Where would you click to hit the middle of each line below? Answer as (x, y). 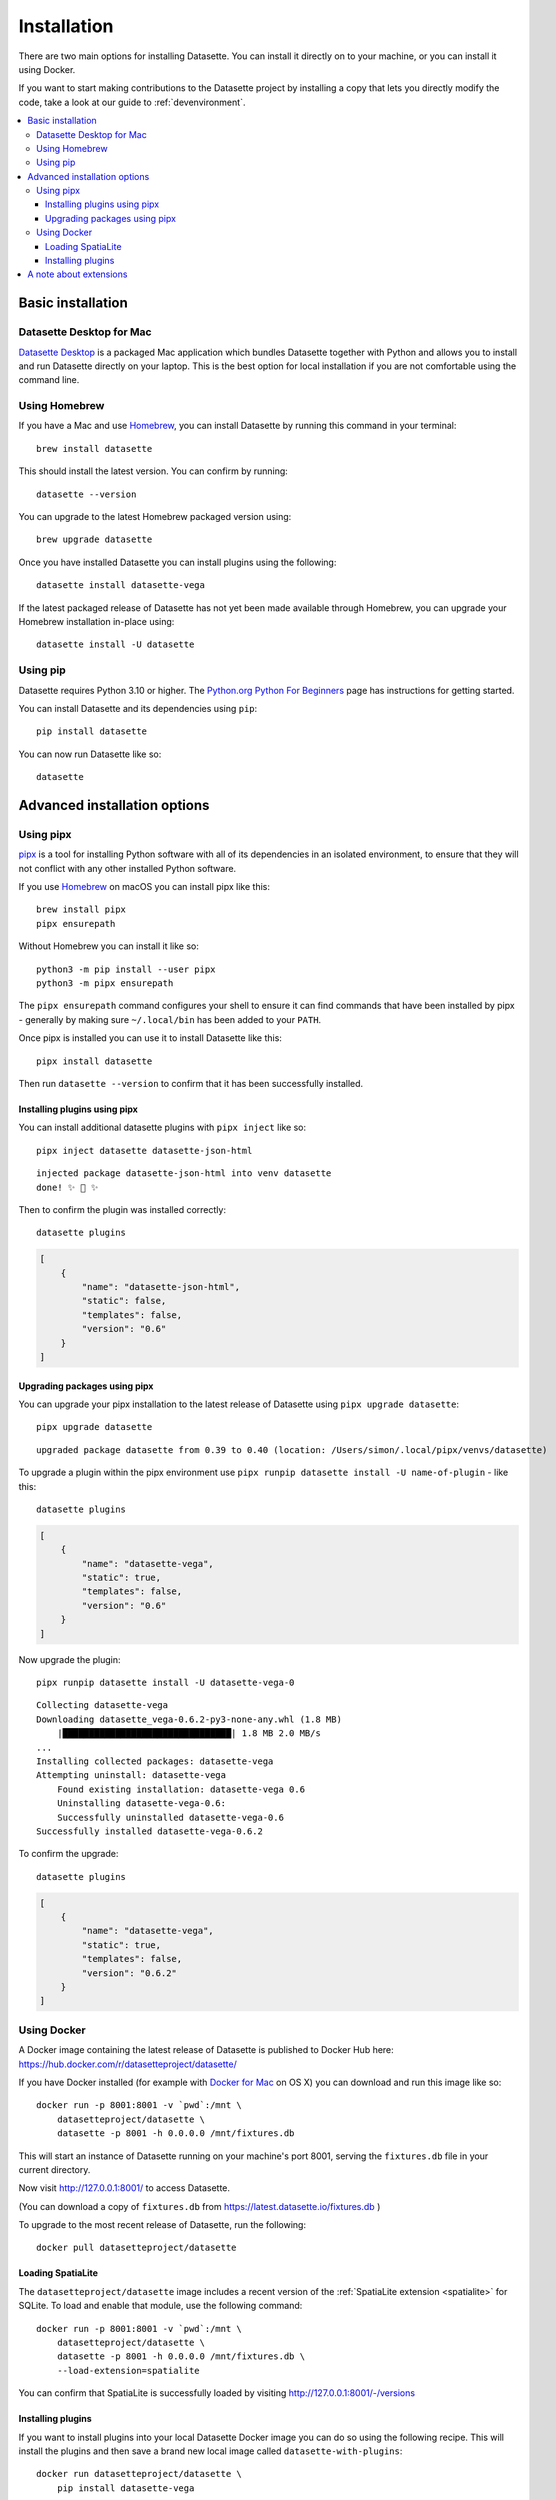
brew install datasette (94, 448)
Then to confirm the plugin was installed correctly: (122, 1209)
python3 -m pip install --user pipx (126, 969)
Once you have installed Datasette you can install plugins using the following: (177, 562)
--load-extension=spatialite (128, 2370)
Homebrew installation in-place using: (96, 621)
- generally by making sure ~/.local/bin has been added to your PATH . (170, 1019)
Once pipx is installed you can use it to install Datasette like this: (150, 1038)
